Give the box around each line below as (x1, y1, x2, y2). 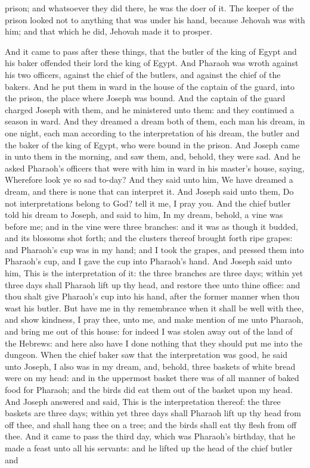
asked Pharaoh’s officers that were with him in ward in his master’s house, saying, (5, 161, 305, 174)
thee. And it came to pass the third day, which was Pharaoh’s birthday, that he (5, 430, 296, 442)
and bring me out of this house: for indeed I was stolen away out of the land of (5, 325, 293, 338)
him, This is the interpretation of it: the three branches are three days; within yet (5, 267, 303, 279)
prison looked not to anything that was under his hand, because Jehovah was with (5, 13, 305, 26)
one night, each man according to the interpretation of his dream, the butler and (5, 126, 300, 139)
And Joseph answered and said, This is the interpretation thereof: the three (5, 395, 281, 407)
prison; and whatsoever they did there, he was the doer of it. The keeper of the (5, 2, 294, 14)
